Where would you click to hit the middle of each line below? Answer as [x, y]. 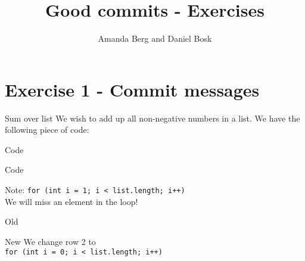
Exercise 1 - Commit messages [132, 89]
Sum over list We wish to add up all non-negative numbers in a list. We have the [152, 118]
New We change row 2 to [50, 241]
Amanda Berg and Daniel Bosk [155, 38]
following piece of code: [47, 130]
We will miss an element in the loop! [71, 201]
